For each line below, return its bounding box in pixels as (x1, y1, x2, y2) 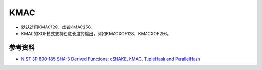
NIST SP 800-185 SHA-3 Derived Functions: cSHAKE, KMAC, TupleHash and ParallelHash (21, 56, 200, 62)
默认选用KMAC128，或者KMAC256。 (21, 24, 96, 30)
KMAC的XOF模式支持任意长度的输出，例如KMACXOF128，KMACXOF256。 (21, 30, 172, 36)
